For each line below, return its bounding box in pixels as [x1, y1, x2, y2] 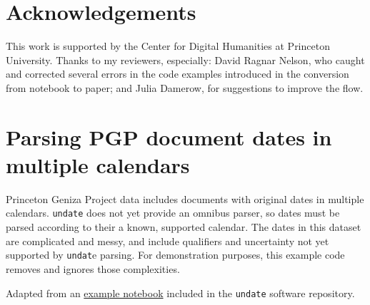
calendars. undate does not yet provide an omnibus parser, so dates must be [6, 205, 340, 220]
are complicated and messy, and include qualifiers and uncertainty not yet [6, 233, 329, 248]
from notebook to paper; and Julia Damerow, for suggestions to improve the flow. [6, 80, 364, 95]
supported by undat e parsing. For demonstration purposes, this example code [6, 247, 345, 262]
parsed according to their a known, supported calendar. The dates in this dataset [6, 219, 361, 234]
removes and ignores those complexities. [6, 261, 180, 276]
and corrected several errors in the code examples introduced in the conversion [6, 66, 349, 81]
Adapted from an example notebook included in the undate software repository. [6, 285, 355, 300]
